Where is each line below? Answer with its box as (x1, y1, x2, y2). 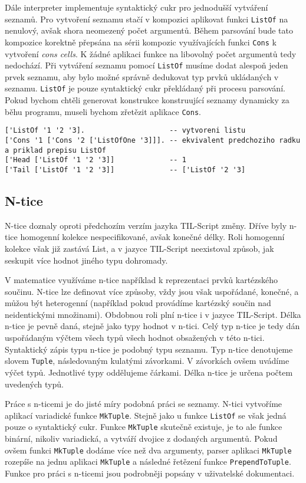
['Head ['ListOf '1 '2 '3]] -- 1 (5, 156, 186, 165)
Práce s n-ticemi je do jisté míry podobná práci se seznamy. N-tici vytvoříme (5, 397, 282, 410)
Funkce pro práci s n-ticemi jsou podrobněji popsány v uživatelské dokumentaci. (5, 466, 295, 479)
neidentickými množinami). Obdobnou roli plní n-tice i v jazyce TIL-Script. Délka (5, 308, 301, 320)
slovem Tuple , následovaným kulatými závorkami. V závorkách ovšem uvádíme (5, 354, 289, 367)
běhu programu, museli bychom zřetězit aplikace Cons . (5, 105, 201, 117)
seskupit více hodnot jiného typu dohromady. (5, 254, 168, 266)
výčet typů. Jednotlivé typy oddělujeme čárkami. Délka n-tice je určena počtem (5, 366, 293, 378)
